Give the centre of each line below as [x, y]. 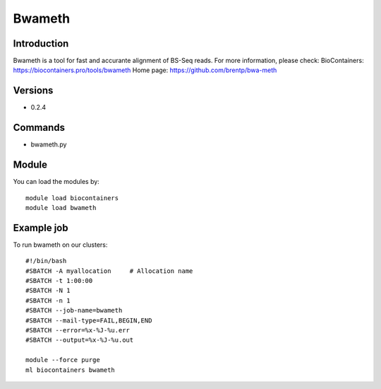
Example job [41, 227]
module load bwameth [61, 208]
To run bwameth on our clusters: [60, 245]
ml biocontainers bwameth [71, 370]
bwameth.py [49, 144]
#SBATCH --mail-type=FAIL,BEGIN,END [89, 320]
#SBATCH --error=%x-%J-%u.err [78, 330]
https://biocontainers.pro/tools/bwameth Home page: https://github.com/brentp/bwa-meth [145, 70]
